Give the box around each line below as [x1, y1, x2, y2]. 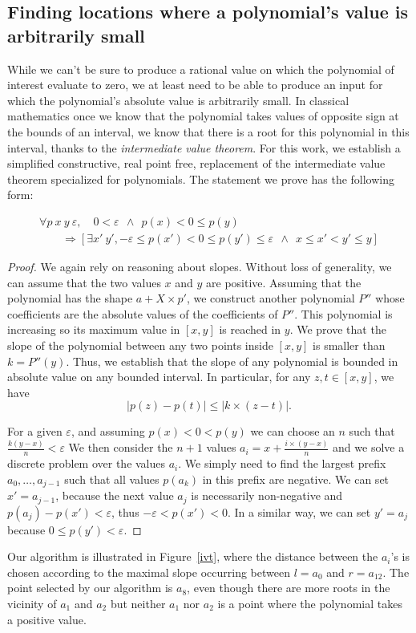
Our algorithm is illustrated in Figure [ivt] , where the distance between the [7, 548, 378, 565]
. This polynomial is [294, 305, 393, 322]
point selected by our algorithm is [7, 579, 173, 596]
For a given [7, 423, 63, 440]
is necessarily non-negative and [191, 487, 343, 504]
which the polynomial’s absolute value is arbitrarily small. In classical [7, 91, 349, 108]
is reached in [219, 321, 281, 338]
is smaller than [313, 336, 386, 353]
